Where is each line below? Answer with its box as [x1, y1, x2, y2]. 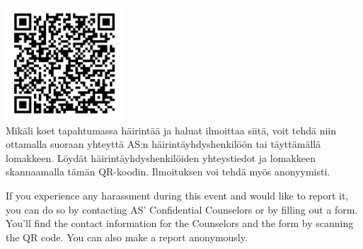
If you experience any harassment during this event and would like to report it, [6, 187, 349, 202]
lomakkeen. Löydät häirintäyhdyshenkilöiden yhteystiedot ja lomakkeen [6, 150, 316, 165]
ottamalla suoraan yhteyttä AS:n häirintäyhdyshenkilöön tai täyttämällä [6, 137, 321, 151]
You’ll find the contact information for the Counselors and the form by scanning [6, 216, 354, 231]
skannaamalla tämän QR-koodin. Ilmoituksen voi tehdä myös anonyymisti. [6, 164, 330, 179]
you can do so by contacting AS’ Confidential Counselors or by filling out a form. [6, 202, 358, 216]
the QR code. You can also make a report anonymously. [6, 229, 248, 244]
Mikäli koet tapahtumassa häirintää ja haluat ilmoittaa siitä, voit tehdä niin [6, 122, 336, 137]
